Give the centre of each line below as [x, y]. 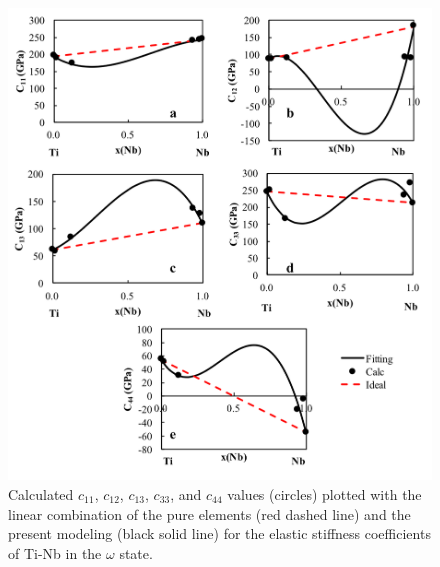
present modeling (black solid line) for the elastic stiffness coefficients [219, 533]
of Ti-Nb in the [55, 552]
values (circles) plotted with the [324, 494]
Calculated [41, 494]
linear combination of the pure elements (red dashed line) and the [209, 513]
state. [136, 552]
